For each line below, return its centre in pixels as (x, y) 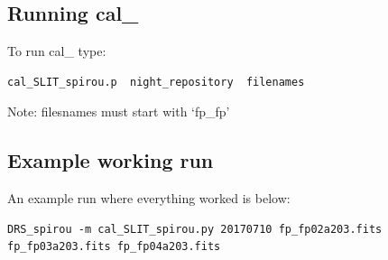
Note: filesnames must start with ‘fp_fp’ (119, 111)
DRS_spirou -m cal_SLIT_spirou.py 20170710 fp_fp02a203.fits (195, 229)
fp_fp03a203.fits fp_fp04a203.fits (114, 247)
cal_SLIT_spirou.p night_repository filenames (156, 82)
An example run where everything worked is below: (149, 198)
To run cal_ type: (57, 51)
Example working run (111, 160)
